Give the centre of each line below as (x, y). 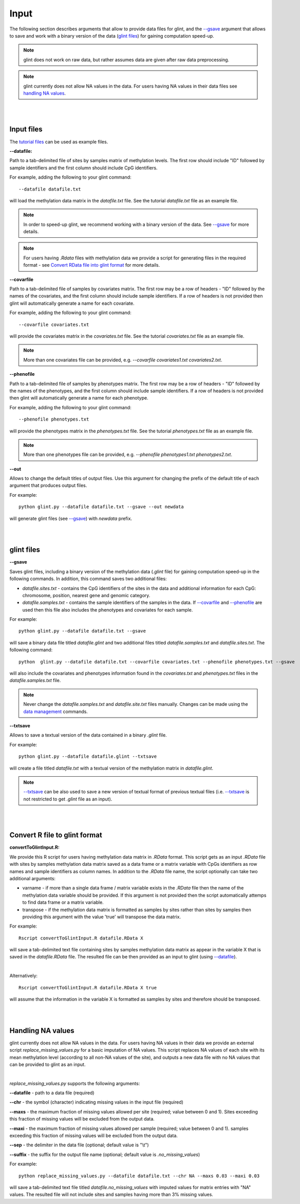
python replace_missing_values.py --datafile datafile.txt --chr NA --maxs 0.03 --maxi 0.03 (139, 1176)
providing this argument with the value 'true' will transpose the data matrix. (102, 917)
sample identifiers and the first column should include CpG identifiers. (83, 168)
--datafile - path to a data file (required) (52, 1093)
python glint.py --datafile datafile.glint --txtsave (88, 756)
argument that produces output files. (48, 485)
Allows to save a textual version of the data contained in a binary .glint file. (88, 735)
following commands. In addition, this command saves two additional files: (88, 579)
